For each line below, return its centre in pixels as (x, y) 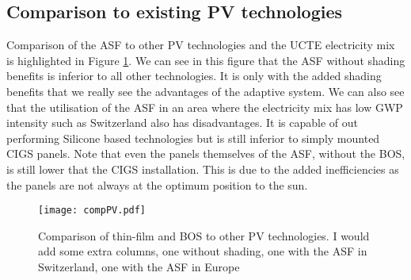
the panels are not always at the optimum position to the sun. (157, 184)
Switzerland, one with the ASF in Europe (139, 266)
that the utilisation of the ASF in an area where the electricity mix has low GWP (205, 107)
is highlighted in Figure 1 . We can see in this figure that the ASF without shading (206, 60)
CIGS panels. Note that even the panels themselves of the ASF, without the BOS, (206, 153)
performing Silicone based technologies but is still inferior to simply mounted (193, 138)
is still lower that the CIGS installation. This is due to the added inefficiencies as (203, 169)
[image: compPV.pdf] (92, 211)
